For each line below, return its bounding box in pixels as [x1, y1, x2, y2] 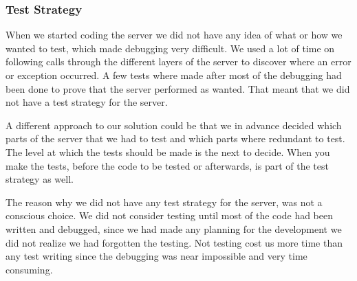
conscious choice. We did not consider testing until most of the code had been [6, 208, 334, 223]
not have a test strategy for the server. [6, 95, 168, 109]
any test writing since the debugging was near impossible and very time [6, 249, 307, 263]
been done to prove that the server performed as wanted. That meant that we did [6, 81, 350, 95]
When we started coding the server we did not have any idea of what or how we [6, 27, 343, 42]
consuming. [6, 262, 53, 276]
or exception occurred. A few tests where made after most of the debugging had [6, 68, 342, 82]
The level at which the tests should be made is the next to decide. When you [6, 144, 330, 159]
